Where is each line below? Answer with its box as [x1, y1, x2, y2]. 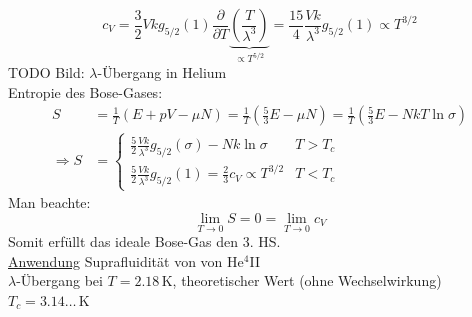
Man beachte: [8, 192, 91, 213]
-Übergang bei [16, 270, 103, 291]
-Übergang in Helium [97, 62, 227, 82]
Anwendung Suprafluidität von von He [8, 250, 244, 271]
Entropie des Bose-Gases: [8, 81, 163, 102]
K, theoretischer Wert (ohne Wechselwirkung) [161, 270, 442, 291]
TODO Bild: [8, 62, 85, 82]
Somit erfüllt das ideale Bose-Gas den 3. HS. [8, 231, 281, 252]
